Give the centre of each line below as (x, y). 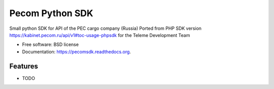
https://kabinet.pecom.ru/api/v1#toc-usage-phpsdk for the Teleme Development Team (100, 35)
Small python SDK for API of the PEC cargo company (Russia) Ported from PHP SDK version (106, 28)
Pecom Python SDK (51, 13)
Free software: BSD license (50, 45)
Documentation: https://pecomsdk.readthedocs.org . (77, 52)
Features (24, 66)
